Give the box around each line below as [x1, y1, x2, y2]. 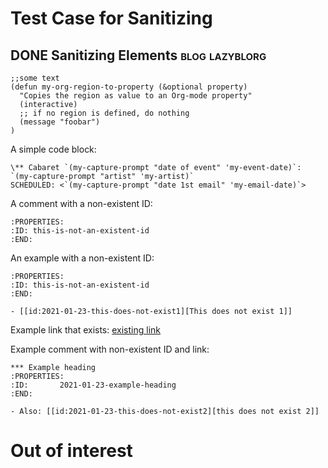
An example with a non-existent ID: [10, 252, 155, 264]
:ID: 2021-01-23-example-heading [10, 380, 177, 390]
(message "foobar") [19, 117, 101, 127]
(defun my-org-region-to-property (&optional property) [10, 82, 248, 92]
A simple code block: [10, 143, 97, 155]
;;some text [10, 73, 60, 83]
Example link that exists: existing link [10, 324, 162, 336]
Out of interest [10, 440, 133, 462]
